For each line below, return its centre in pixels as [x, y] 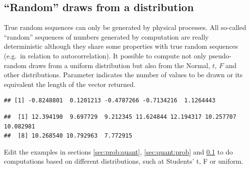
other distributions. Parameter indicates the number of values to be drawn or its [123, 75]
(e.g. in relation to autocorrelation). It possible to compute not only [105, 55]
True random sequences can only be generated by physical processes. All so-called [125, 27]
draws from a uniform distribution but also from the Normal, [119, 65]
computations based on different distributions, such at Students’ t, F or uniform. [124, 161]
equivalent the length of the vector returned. [70, 84]
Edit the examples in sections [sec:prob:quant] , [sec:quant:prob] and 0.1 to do [118, 151]
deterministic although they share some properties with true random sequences [121, 46]
